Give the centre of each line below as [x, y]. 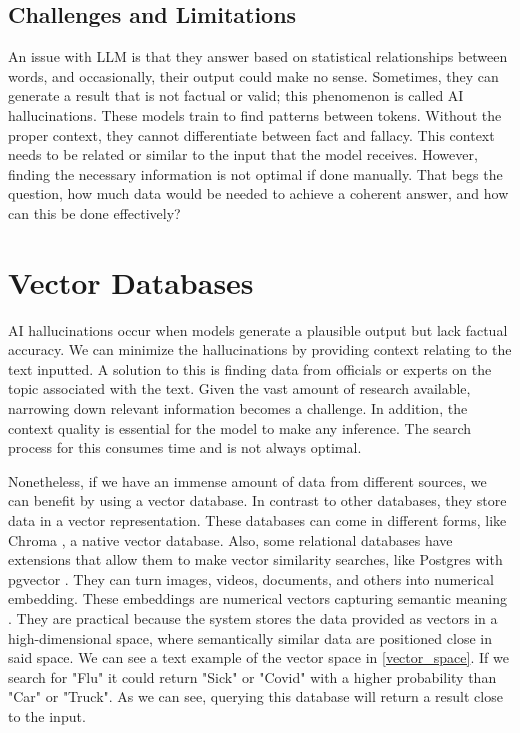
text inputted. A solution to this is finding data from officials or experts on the [250, 368]
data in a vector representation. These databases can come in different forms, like [257, 520]
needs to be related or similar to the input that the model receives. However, [243, 154]
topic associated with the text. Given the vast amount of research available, [239, 388]
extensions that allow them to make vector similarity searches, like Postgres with [255, 559]
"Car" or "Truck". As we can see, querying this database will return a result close [255, 696]
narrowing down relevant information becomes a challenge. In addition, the [238, 408]
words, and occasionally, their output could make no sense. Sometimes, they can [253, 75]
